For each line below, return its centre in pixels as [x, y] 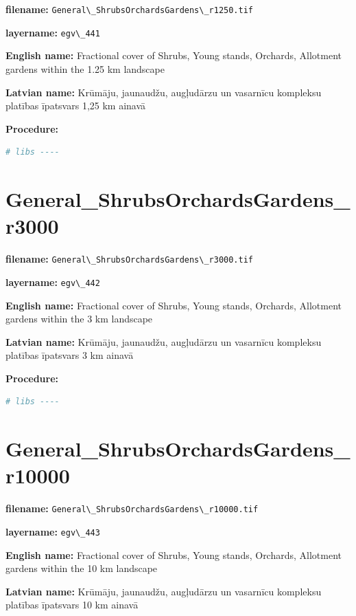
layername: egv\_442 [53, 282]
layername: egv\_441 [53, 32]
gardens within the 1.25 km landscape [85, 68]
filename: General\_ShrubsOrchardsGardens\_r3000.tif [130, 259]
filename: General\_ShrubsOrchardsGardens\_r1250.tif [130, 9]
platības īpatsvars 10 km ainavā [72, 605]
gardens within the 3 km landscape [79, 319]
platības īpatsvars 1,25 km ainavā [76, 106]
